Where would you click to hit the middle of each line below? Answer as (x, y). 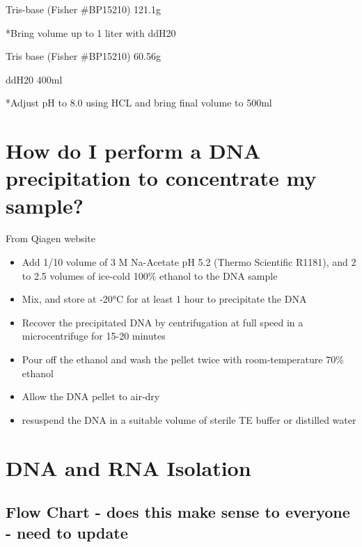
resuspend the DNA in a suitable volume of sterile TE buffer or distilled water (189, 419)
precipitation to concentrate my (161, 178)
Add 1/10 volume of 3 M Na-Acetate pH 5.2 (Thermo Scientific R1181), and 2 (189, 262)
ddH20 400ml (34, 79)
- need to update (67, 532)
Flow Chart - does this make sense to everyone (178, 512)
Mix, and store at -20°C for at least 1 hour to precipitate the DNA (164, 299)
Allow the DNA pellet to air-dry (91, 396)
